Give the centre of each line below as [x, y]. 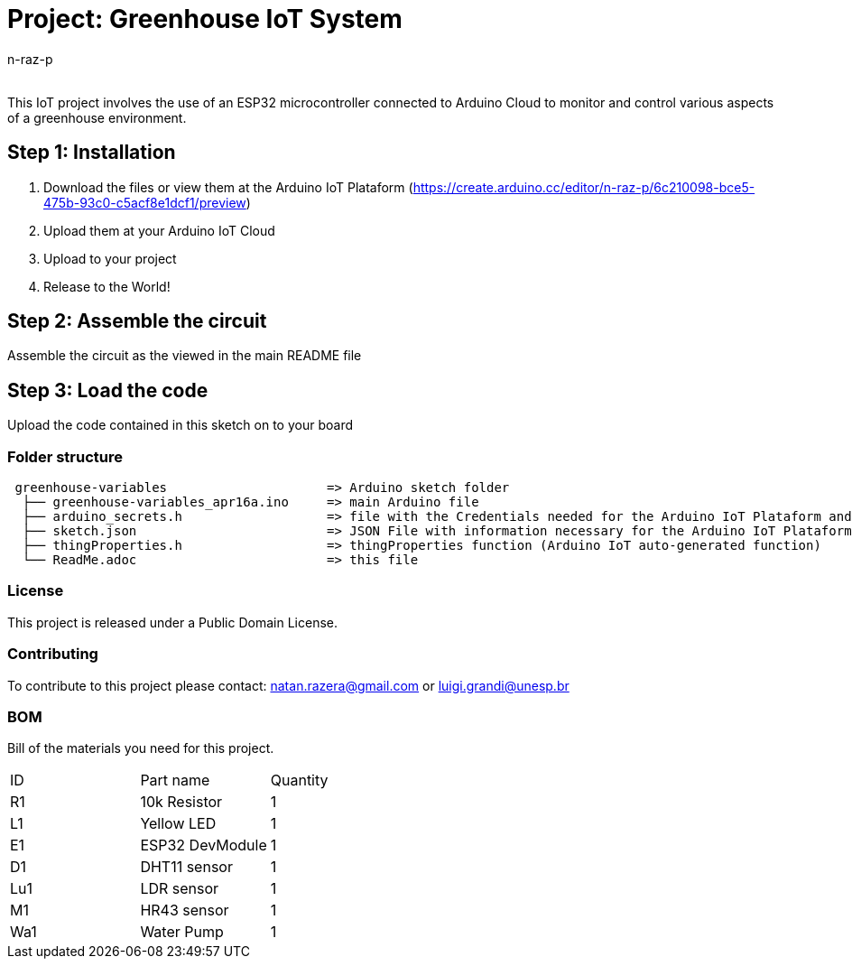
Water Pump [182, 932]
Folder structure [65, 456]
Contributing [53, 654]
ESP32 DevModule [204, 845]
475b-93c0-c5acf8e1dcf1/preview [145, 202]
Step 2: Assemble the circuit [137, 321]
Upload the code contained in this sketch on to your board [180, 425]
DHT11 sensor [186, 867]
